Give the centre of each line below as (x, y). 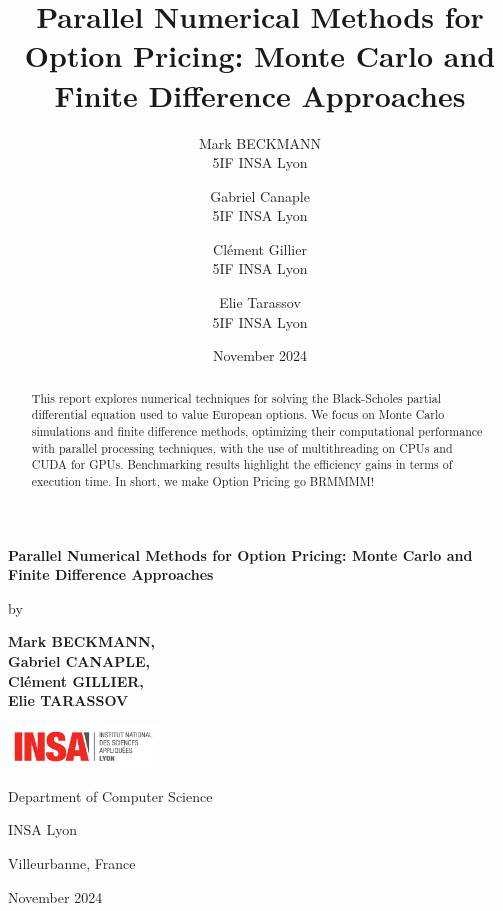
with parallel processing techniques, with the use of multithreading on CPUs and (242, 447)
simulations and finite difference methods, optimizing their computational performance (257, 430)
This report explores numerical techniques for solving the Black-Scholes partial (236, 397)
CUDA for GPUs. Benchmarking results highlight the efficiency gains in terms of (242, 464)
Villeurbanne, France (72, 862)
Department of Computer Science (110, 795)
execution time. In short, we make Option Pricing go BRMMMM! (202, 480)
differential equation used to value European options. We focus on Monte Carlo (238, 414)
